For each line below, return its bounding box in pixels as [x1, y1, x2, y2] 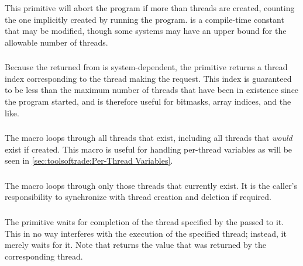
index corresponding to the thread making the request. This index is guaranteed [5, 72, 292, 84]
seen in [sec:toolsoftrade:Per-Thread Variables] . [5, 154, 173, 167]
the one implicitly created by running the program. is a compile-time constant [5, 13, 284, 25]
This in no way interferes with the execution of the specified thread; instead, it [5, 227, 287, 239]
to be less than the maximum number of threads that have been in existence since [5, 84, 299, 96]
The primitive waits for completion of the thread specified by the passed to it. [5, 216, 284, 227]
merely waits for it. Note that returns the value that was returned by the [5, 239, 266, 251]
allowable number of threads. [5, 36, 108, 48]
